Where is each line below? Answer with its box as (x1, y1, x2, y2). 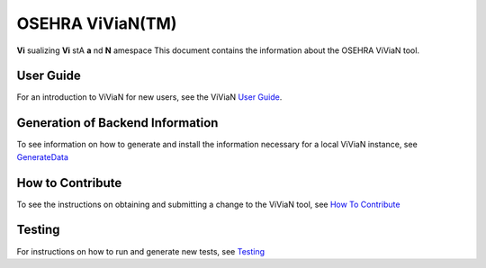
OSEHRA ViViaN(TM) (16, 13, 177, 33)
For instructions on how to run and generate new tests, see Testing (16, 246, 265, 256)
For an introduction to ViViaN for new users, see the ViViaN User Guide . (16, 92, 283, 103)
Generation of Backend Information (16, 115, 219, 130)
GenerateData (16, 151, 69, 162)
